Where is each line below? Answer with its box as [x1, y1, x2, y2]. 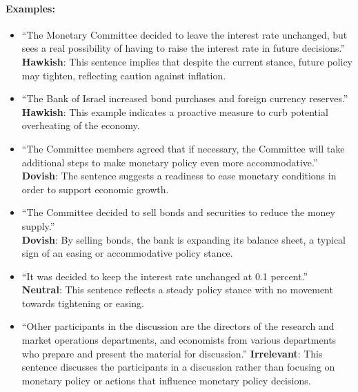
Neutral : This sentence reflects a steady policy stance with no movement [21, 282, 333, 297]
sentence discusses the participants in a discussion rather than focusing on [21, 360, 335, 374]
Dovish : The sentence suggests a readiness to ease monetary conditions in [21, 168, 337, 183]
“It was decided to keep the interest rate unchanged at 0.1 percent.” [21, 268, 308, 283]
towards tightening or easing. [21, 295, 144, 310]
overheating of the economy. [21, 118, 140, 133]
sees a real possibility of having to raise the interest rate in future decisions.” [21, 41, 346, 55]
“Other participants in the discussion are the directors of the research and [21, 319, 335, 333]
